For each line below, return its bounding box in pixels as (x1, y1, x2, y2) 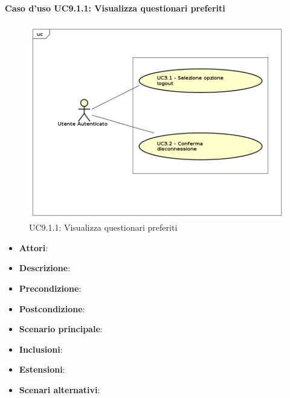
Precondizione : (19, 282, 82, 295)
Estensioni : (19, 363, 65, 376)
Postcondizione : (19, 302, 85, 315)
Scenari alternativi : (19, 384, 100, 396)
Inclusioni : (19, 342, 63, 355)
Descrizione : (19, 262, 71, 274)
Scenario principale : (19, 323, 103, 335)
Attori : (19, 241, 48, 254)
